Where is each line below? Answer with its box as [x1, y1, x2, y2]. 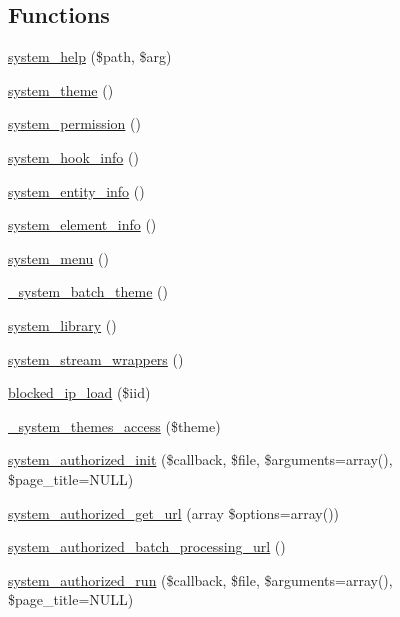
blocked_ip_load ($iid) [8, 382, 151, 403]
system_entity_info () [8, 180, 145, 201]
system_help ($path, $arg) [8, 46, 172, 67]
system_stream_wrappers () [8, 348, 184, 369]
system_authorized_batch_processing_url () [8, 536, 286, 557]
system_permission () [8, 113, 141, 134]
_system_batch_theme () [8, 281, 168, 302]
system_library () [8, 314, 117, 335]
